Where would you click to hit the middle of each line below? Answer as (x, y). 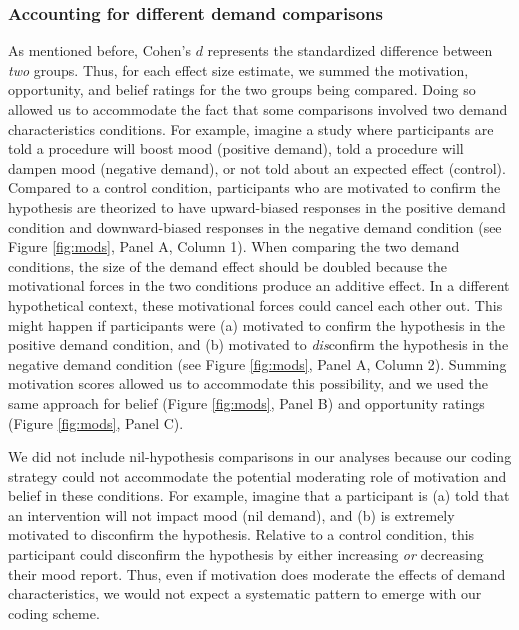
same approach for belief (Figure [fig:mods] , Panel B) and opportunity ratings (246, 402)
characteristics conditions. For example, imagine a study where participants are (251, 128)
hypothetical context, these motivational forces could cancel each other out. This (255, 304)
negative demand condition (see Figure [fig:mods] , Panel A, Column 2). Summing (257, 363)
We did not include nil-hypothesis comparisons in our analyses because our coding (260, 456)
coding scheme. (54, 612)
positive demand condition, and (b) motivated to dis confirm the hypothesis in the (258, 344)
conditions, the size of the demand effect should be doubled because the (227, 265)
